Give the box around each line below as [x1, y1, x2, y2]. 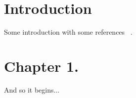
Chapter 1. [4, 55, 79, 76]
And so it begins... [4, 84, 60, 95]
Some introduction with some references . [4, 27, 133, 37]
